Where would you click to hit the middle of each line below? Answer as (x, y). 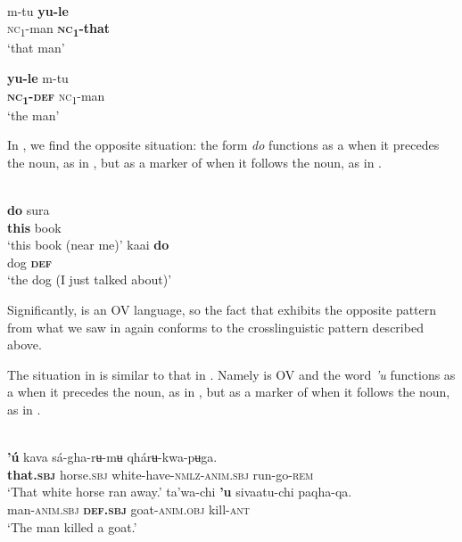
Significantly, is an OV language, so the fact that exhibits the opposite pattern (222, 309)
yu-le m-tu (38, 77)
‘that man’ (36, 48)
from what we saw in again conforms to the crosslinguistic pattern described (215, 327)
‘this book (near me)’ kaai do (88, 245)
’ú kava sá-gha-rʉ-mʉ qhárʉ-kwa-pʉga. (112, 457)
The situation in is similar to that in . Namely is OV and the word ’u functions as (231, 374)
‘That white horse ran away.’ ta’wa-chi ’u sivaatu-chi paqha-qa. (180, 492)
